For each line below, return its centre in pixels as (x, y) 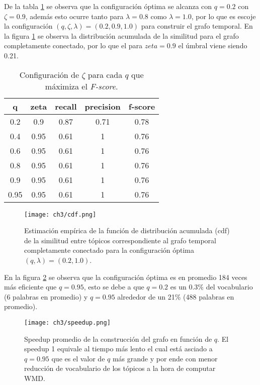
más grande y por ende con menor (165, 358)
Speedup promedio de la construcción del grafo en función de (118, 339)
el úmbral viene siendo (213, 45)
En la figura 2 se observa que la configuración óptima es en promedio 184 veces (126, 277)
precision (103, 106)
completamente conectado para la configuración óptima (109, 250)
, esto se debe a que (114, 287)
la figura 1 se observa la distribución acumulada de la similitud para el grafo (121, 35)
